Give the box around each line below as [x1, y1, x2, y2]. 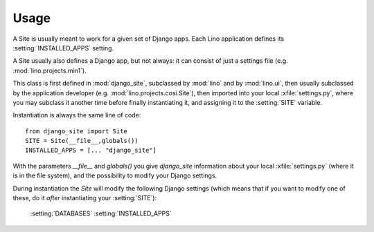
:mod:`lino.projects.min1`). [12, 66, 87, 75]
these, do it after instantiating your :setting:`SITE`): [12, 194, 157, 202]
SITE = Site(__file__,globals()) [25, 137, 139, 145]
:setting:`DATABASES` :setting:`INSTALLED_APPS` [30, 209, 172, 217]
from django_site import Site [25, 127, 128, 135]
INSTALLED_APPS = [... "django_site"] [25, 146, 157, 155]
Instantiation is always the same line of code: [12, 111, 141, 119]
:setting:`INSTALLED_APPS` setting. [12, 43, 114, 52]
